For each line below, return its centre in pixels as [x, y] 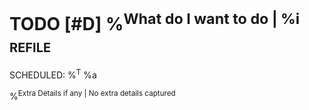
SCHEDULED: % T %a [53, 74]
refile [30, 45]
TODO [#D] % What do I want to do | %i [155, 22]
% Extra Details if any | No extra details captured [92, 95]
